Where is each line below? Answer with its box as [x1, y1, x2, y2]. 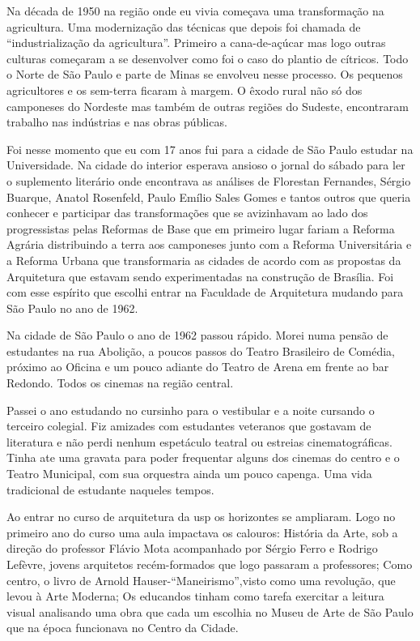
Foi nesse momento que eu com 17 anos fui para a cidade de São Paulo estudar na [6, 140, 414, 157]
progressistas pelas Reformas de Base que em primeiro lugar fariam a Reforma [6, 220, 395, 237]
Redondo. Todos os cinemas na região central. [6, 374, 234, 391]
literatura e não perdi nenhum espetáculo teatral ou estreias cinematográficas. [6, 433, 392, 450]
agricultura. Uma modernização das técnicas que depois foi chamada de [6, 18, 361, 35]
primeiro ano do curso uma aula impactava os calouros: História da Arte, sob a [6, 523, 398, 541]
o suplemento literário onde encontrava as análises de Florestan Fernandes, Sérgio [6, 172, 411, 189]
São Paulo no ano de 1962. [6, 299, 138, 316]
